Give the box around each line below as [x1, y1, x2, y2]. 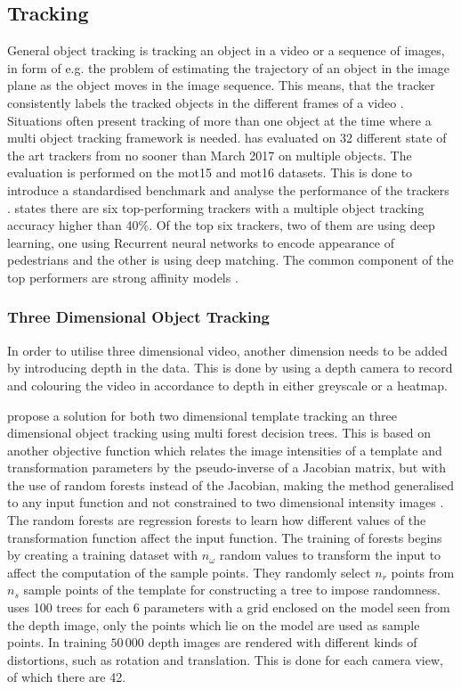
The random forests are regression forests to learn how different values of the [7, 511, 426, 529]
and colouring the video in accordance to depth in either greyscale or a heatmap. [7, 375, 448, 394]
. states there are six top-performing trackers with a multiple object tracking [7, 198, 425, 217]
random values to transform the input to [219, 545, 441, 564]
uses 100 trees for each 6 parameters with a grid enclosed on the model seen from [7, 598, 450, 617]
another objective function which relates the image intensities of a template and [7, 440, 442, 459]
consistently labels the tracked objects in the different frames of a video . [7, 93, 404, 111]
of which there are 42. [7, 668, 126, 686]
